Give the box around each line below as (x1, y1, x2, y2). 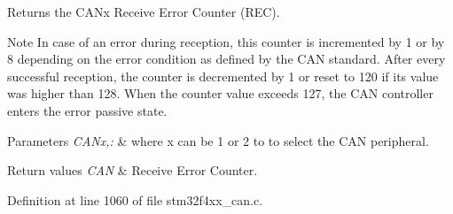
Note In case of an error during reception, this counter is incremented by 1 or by (7, 32, 445, 50)
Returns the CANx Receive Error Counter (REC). (7, 3, 280, 20)
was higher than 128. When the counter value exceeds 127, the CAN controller (7, 84, 433, 103)
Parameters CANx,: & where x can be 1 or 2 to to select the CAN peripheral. (7, 131, 429, 149)
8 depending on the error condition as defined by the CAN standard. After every (7, 50, 446, 68)
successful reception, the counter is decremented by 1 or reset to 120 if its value (7, 66, 439, 85)
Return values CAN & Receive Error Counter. (7, 161, 258, 180)
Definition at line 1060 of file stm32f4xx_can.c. (7, 190, 263, 209)
